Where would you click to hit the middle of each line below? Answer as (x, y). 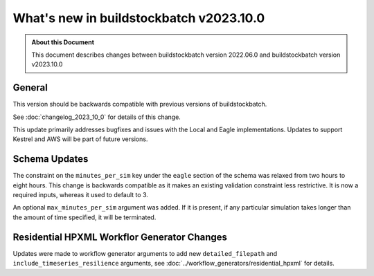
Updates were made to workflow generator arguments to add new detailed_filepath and (145, 253)
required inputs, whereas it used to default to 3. (81, 195)
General (30, 88)
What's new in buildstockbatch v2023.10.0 (139, 18)
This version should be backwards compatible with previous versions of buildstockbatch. (140, 104)
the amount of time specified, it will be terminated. (84, 217)
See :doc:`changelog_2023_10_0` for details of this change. (97, 117)
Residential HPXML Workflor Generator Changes (120, 237)
